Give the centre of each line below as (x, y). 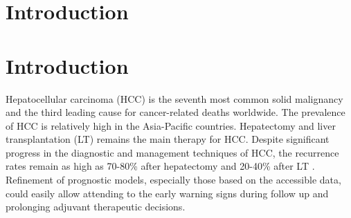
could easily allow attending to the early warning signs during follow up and (167, 193)
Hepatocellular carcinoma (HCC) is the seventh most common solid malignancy (174, 98)
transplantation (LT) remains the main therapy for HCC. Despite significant (168, 139)
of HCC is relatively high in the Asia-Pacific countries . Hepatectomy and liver (171, 125)
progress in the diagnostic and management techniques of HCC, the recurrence (172, 152)
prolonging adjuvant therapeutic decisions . (96, 207)
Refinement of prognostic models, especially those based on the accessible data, (173, 180)
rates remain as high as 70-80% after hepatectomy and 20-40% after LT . (160, 166)
